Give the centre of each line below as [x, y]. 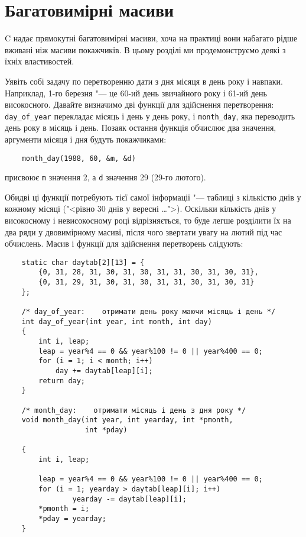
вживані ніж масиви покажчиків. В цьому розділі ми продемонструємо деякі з [145, 49]
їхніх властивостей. [40, 61]
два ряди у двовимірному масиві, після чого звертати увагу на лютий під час [144, 232]
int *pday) [106, 430]
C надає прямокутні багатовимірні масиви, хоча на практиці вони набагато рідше [151, 38]
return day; [62, 381]
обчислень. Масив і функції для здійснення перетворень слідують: [124, 243]
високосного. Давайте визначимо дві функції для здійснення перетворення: [139, 104]
